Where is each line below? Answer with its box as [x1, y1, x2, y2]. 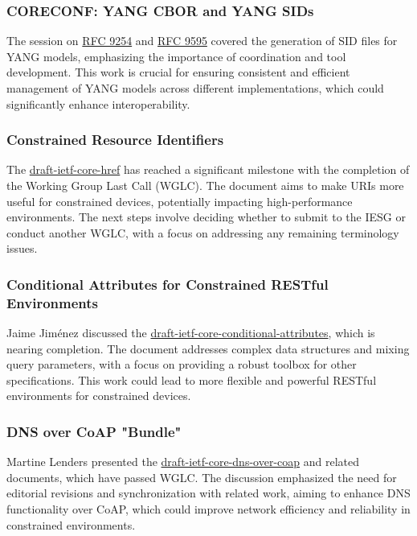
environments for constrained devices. [6, 387, 191, 404]
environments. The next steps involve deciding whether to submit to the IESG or [6, 208, 406, 225]
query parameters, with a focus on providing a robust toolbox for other [6, 356, 357, 373]
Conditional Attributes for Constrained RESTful [6, 274, 329, 294]
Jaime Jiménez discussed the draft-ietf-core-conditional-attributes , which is [6, 324, 375, 341]
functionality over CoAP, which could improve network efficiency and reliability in [6, 501, 411, 517]
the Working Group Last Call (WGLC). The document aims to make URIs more [6, 177, 404, 193]
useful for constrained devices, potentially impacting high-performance [6, 192, 353, 209]
